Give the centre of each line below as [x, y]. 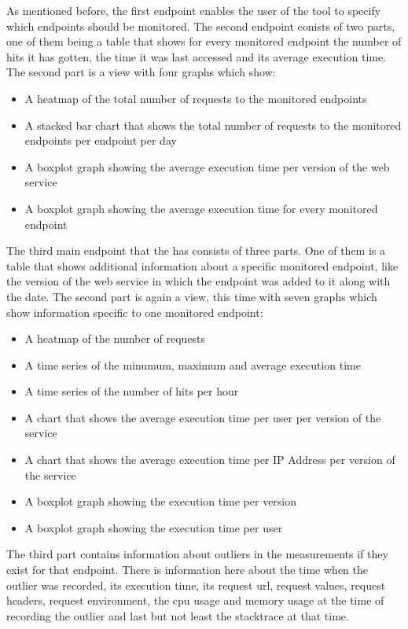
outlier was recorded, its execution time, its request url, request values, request [196, 585]
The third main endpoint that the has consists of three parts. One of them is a [196, 250]
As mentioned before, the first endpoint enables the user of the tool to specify [194, 10]
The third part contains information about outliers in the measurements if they [197, 554]
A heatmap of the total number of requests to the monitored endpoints [196, 98]
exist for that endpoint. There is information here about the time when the [187, 570]
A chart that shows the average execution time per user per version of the [203, 417]
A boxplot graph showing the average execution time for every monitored [201, 208]
